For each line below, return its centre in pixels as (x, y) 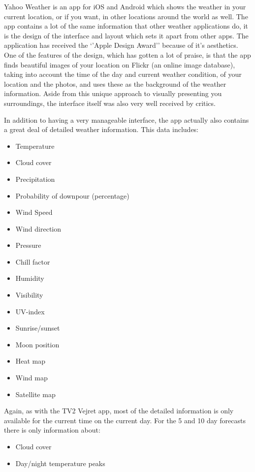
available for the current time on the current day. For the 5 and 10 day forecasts (125, 420)
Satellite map (35, 394)
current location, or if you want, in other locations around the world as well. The (126, 16)
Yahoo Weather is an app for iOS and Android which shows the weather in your (125, 6)
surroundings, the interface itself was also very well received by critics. (110, 103)
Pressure (28, 245)
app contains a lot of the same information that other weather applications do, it (126, 26)
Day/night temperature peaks (60, 463)
